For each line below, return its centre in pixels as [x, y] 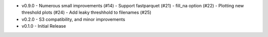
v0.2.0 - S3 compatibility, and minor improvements [73, 19]
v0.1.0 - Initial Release [44, 26]
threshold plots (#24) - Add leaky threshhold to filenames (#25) [86, 13]
